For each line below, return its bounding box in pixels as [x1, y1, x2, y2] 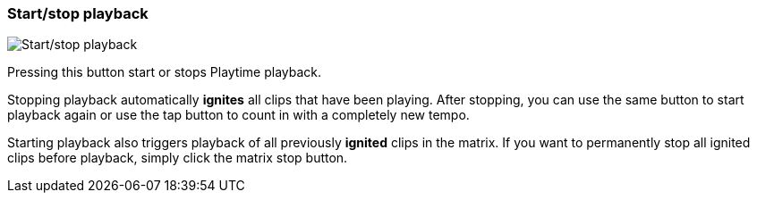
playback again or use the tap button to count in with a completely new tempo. [7, 107, 470, 123]
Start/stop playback [7, 4, 149, 22]
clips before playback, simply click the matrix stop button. [7, 150, 348, 166]
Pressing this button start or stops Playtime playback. [7, 64, 322, 80]
